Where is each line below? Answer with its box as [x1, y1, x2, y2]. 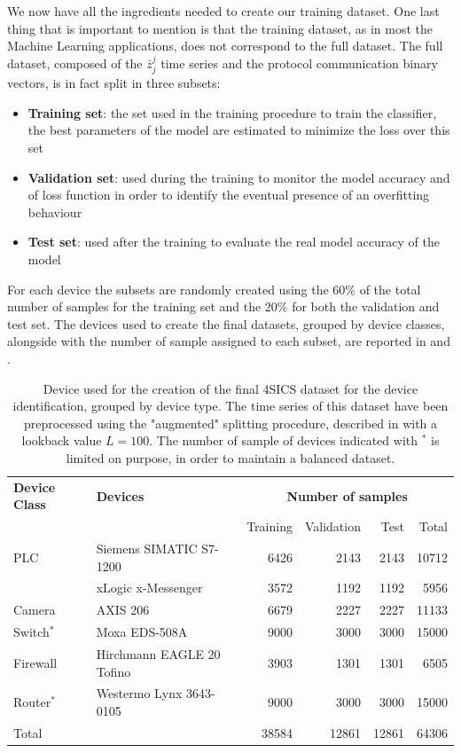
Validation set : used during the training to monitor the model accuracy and [27, 168, 450, 186]
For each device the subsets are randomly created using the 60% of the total [7, 279, 421, 298]
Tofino [96, 662, 131, 680]
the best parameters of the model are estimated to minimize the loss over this [27, 121, 450, 139]
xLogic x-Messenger [96, 578, 203, 597]
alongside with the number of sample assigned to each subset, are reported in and [7, 332, 450, 350]
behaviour [27, 202, 82, 221]
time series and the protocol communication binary [160, 53, 438, 72]
